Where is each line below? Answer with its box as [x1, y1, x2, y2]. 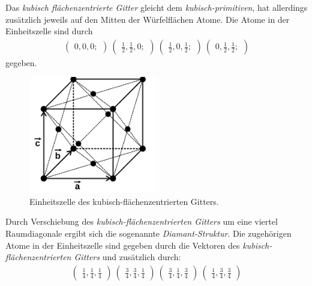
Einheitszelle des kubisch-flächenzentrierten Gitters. [29, 195, 219, 207]
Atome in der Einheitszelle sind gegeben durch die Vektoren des [5, 239, 240, 251]
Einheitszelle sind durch [5, 25, 93, 37]
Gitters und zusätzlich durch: [74, 251, 181, 263]
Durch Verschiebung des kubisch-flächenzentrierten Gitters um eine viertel [5, 215, 278, 228]
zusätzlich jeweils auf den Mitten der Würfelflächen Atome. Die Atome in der [5, 13, 290, 25]
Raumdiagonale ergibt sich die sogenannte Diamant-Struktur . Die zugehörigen [5, 227, 292, 239]
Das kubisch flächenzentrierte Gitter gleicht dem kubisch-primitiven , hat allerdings [5, 1, 308, 13]
